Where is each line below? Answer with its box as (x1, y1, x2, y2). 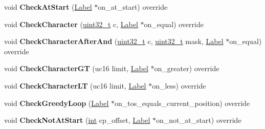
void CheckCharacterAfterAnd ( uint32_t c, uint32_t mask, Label (4, 36, 224, 47)
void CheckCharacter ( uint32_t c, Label (4, 18, 138, 29)
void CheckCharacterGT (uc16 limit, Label (4, 63, 148, 74)
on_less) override (152, 80, 206, 91)
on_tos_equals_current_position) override (115, 97, 250, 108)
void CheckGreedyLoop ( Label (4, 97, 109, 108)
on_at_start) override (98, 2, 168, 12)
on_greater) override (154, 63, 219, 74)
